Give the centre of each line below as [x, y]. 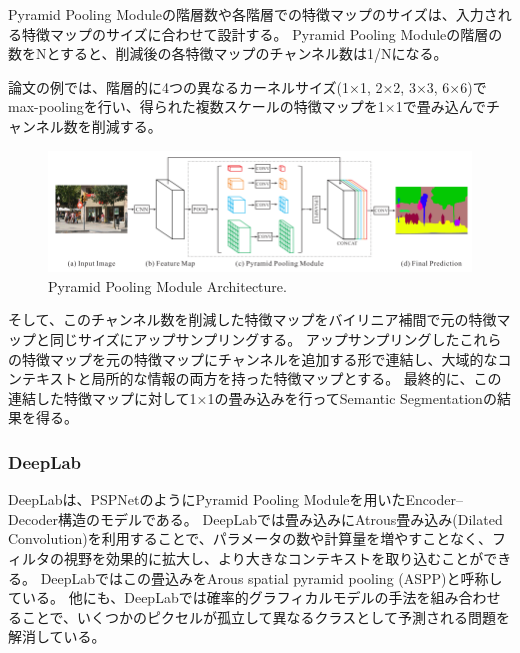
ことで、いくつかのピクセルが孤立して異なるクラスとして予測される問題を [265, 616]
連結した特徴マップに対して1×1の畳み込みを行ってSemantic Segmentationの [252, 397]
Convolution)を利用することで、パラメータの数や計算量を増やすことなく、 [250, 538]
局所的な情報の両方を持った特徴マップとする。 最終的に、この [296, 378]
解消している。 [57, 636]
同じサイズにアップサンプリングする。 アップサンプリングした [254, 339]
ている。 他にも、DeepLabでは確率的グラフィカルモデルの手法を [219, 597]
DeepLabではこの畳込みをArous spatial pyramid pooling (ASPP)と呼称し [271, 577]
